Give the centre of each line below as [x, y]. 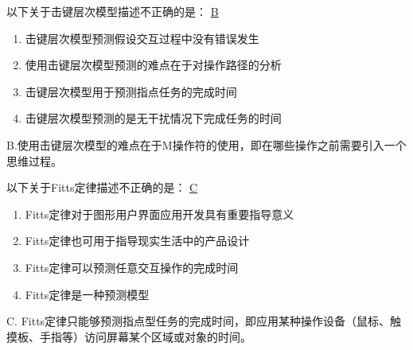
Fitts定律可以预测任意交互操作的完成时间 [132, 267]
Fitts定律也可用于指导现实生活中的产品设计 [137, 241]
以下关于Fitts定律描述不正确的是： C [102, 187]
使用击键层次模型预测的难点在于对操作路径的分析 [153, 65]
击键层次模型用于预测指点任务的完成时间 [131, 91]
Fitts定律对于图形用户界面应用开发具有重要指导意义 [160, 214]
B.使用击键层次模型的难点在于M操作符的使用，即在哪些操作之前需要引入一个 [206, 144]
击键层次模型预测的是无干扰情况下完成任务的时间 [153, 118]
